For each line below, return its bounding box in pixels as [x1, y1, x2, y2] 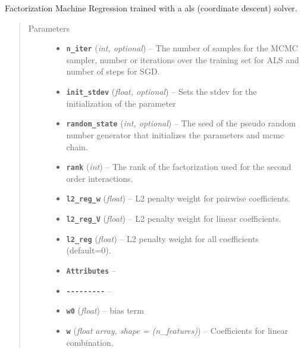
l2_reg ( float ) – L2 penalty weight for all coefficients [66, 232, 259, 244]
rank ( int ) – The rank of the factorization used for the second [66, 160, 292, 173]
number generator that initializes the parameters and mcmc [66, 128, 284, 141]
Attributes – [66, 264, 116, 276]
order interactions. [66, 172, 133, 184]
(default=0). [66, 244, 111, 256]
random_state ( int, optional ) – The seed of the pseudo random [66, 117, 296, 129]
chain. [66, 140, 88, 153]
